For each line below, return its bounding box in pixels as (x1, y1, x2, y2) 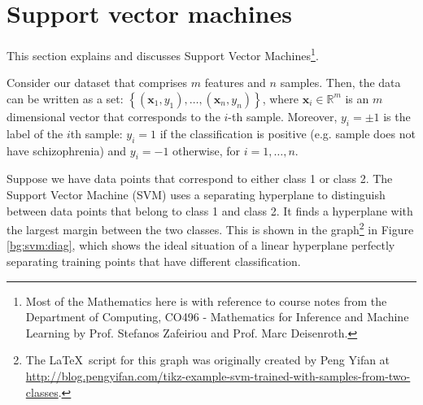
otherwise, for (172, 142, 241, 159)
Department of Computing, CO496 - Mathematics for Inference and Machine (25, 308, 409, 325)
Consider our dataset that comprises (7, 74, 188, 91)
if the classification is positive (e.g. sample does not (159, 124, 416, 142)
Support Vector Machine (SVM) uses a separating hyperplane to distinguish (7, 185, 386, 202)
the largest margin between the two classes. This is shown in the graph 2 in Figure (7, 219, 414, 237)
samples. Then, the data (280, 74, 401, 91)
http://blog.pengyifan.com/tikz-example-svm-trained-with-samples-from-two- (25, 367, 411, 384)
